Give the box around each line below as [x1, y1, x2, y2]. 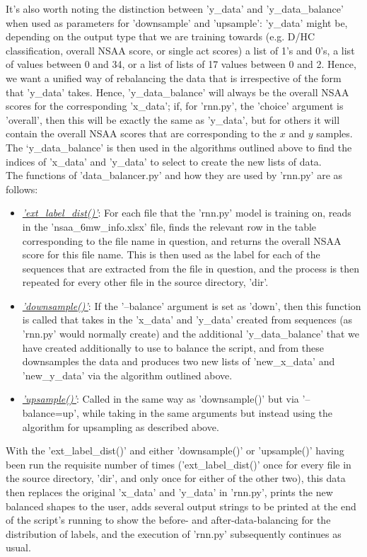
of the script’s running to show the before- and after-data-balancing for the [6, 512, 331, 527]
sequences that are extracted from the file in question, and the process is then [22, 260, 359, 275]
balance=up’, [22, 406, 79, 420]
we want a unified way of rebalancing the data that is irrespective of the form [6, 70, 342, 85]
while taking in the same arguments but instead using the [82, 406, 333, 420]
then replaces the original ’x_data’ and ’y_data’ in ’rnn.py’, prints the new [6, 485, 333, 499]
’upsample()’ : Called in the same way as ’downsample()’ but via [22, 391, 299, 406]
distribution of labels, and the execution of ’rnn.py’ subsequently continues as [6, 526, 342, 541]
